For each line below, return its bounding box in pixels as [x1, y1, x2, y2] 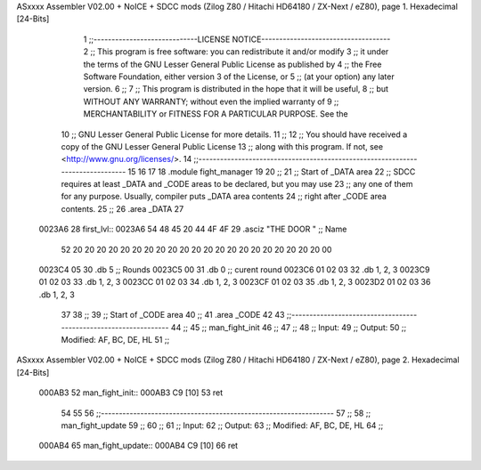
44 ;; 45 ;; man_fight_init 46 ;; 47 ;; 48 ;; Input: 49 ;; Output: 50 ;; [170, 321, 407, 333]
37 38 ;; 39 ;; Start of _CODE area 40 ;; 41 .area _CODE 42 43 [61, 310, 285, 320]
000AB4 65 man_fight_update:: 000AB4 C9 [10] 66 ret [38, 441, 239, 451]
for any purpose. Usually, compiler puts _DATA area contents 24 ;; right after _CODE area [61, 191, 387, 202]
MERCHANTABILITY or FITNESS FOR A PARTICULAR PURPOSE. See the [83, 109, 348, 119]
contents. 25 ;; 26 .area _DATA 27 [61, 203, 184, 214]
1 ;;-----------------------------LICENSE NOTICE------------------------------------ [83, 34, 391, 45]
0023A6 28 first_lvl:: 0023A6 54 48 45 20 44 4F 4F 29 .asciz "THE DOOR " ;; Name [38, 223, 347, 235]
